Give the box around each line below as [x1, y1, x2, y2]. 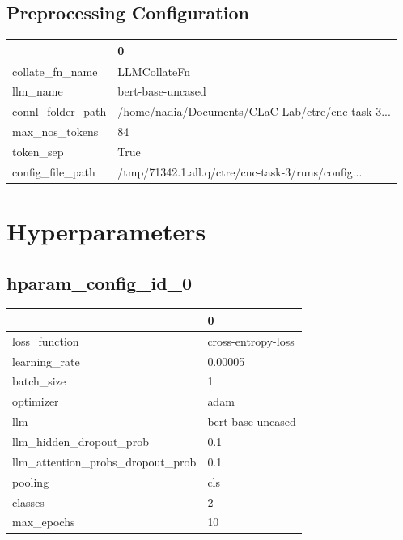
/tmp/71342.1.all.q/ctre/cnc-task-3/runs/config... [117, 163, 363, 180]
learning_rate [12, 352, 80, 369]
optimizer [12, 393, 59, 410]
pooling [12, 473, 49, 490]
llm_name [12, 83, 63, 100]
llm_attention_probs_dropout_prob [12, 453, 197, 470]
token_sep [12, 142, 64, 159]
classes [12, 493, 45, 510]
